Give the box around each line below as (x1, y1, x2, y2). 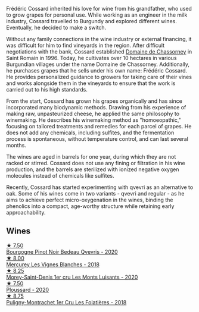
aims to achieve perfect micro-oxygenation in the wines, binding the (6, 196, 173, 203)
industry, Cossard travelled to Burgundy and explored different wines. (6, 18, 177, 24)
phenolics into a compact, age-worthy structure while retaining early (6, 203, 175, 210)
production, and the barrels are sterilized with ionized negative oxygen (6, 166, 179, 173)
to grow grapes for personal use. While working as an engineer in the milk (6, 11, 188, 18)
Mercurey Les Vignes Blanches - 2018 (6, 261, 100, 268)
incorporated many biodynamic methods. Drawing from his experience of (6, 104, 186, 111)
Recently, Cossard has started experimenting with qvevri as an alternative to (6, 184, 194, 191)
